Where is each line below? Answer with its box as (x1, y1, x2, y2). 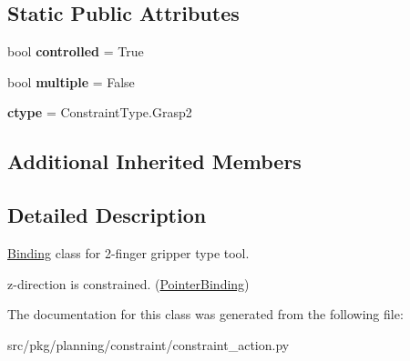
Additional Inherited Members (7, 147, 302, 175)
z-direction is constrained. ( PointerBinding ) (7, 274, 250, 293)
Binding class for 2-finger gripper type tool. (7, 243, 250, 262)
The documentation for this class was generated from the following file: (7, 305, 404, 324)
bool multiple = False (7, 72, 135, 91)
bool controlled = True (7, 42, 144, 61)
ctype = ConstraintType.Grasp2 (7, 103, 192, 122)
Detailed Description (7, 201, 207, 229)
